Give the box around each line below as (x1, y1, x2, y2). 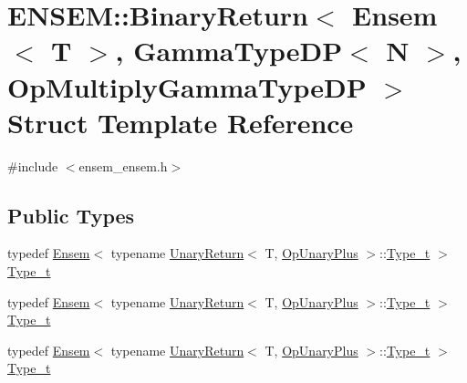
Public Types (7, 201, 135, 229)
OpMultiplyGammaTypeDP (7, 67, 367, 105)
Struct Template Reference (7, 103, 354, 140)
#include (7, 156, 58, 175)
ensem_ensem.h (78, 156, 168, 175)
